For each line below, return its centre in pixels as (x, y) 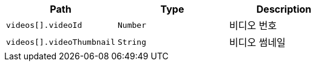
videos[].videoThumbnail (61, 42)
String (132, 42)
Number (132, 25)
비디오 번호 (253, 25)
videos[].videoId (44, 25)
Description (284, 9)
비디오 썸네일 (257, 42)
